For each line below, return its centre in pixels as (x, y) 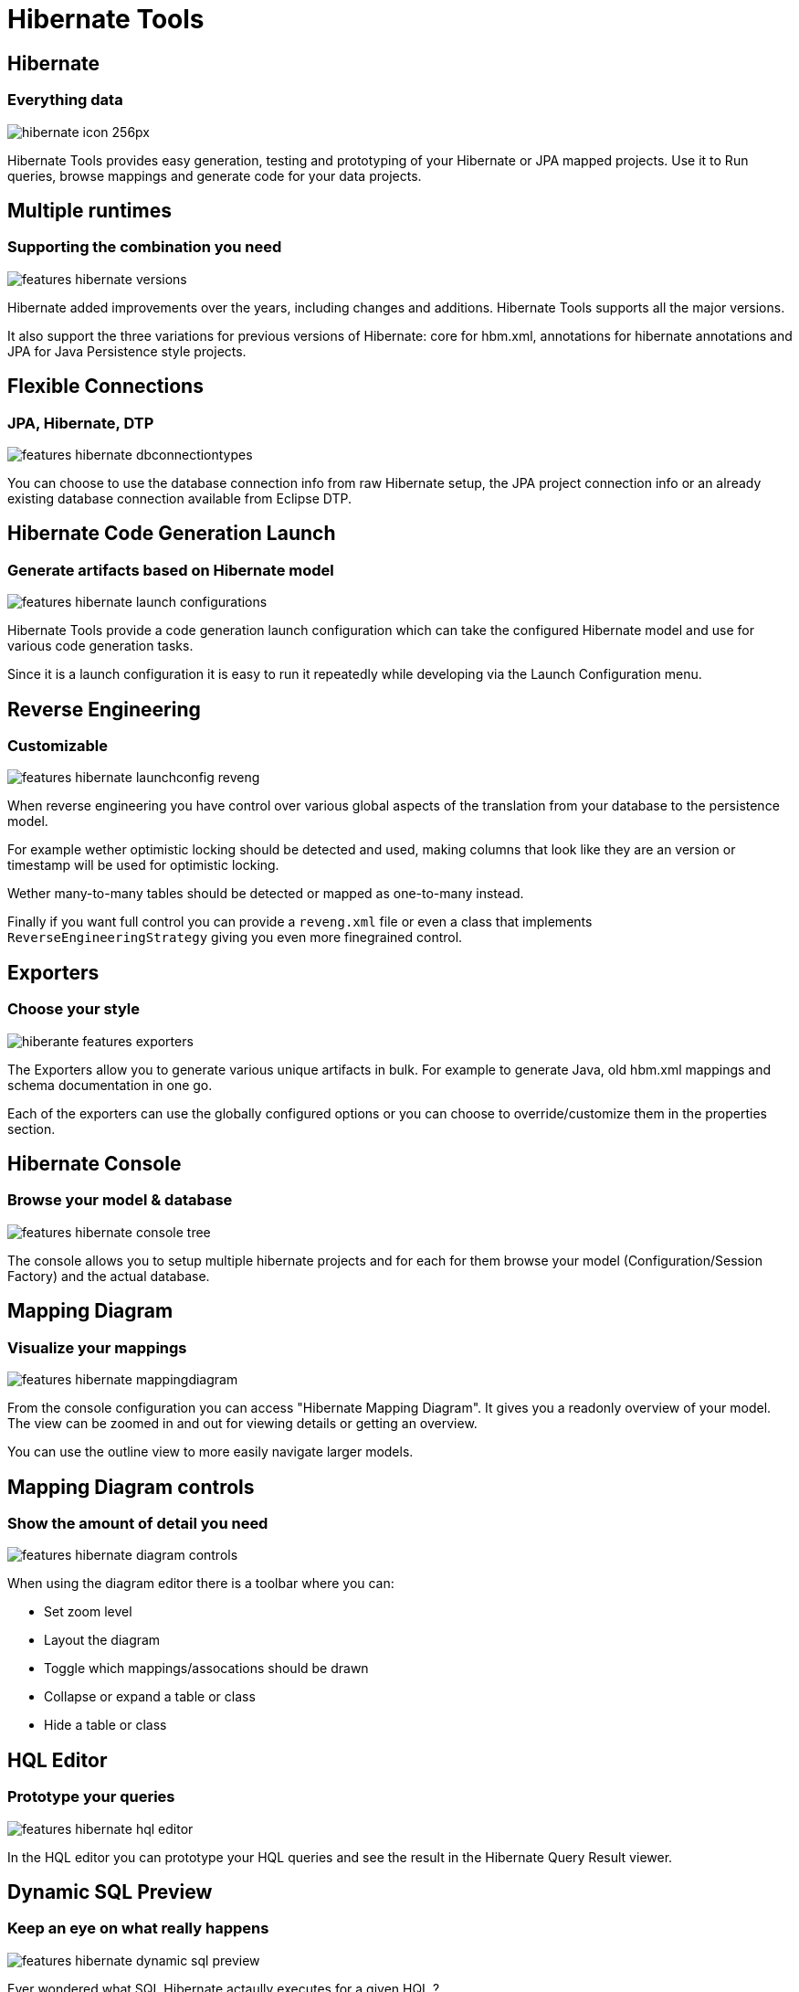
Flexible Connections (105, 387)
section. (32, 1128)
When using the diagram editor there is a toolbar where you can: (201, 1584)
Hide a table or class (105, 1725)
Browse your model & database (120, 1200)
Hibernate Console (95, 1164)
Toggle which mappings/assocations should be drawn (206, 1669)
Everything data (65, 100)
